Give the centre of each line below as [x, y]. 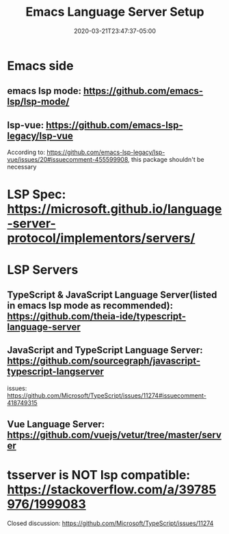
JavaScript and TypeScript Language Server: [105, 350]
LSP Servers [43, 270]
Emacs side [40, 65]
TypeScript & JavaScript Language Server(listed [112, 294]
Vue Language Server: [56, 425]
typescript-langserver [56, 372]
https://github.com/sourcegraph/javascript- [104, 361]
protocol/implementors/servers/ [101, 238]
